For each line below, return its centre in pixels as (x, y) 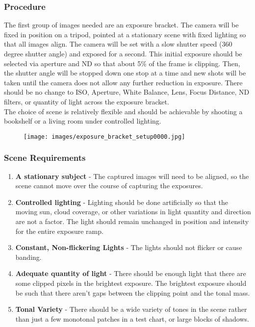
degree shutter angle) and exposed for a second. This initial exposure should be (123, 53)
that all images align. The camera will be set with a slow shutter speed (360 (118, 44)
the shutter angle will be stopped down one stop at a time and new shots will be (125, 73)
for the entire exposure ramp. (59, 231)
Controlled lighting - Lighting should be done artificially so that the (122, 202)
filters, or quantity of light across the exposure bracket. (87, 101)
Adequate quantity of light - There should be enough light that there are (131, 273)
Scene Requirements (45, 158)
